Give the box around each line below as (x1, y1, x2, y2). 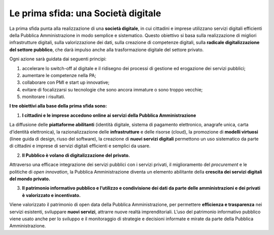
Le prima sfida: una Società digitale (9, 8, 161, 19)
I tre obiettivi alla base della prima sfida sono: (9, 103, 107, 109)
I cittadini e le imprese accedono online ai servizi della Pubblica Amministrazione (22, 112, 196, 118)
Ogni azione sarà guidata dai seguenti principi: (9, 56, 107, 62)
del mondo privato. (9, 176, 51, 182)
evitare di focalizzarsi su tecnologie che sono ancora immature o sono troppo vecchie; (22, 86, 203, 92)
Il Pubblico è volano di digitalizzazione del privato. (22, 152, 130, 158)
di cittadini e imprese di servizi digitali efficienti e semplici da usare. (9, 143, 151, 149)
